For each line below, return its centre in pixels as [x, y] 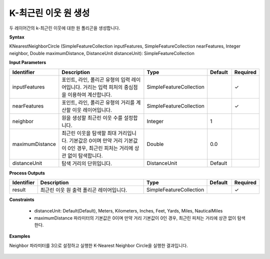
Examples [20, 236]
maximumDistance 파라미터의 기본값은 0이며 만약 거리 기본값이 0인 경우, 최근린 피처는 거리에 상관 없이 [135, 218]
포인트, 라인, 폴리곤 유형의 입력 [96, 79]
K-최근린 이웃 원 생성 [49, 13]
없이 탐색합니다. [85, 155]
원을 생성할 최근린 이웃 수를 [92, 117]
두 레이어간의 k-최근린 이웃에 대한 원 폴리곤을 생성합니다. [65, 28]
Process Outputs [27, 173]
